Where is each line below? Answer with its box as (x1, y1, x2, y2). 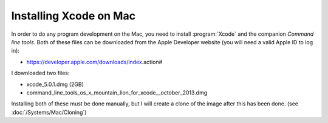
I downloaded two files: (11, 70, 70, 77)
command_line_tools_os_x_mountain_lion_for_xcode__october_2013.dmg (26, 88, 208, 96)
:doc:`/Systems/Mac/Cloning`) (11, 108, 87, 116)
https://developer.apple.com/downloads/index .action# (26, 58, 163, 65)
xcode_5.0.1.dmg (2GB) (26, 81, 84, 88)
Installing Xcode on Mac (11, 9, 136, 22)
